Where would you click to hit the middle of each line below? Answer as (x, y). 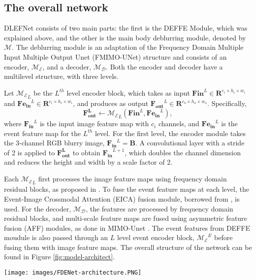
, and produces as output (111, 103)
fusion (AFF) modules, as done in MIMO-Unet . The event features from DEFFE (127, 227)
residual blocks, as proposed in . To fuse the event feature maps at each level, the (127, 189)
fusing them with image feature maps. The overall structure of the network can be (128, 247)
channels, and (179, 123)
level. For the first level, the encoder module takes (170, 133)
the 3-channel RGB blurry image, (54, 143)
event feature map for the (43, 133)
